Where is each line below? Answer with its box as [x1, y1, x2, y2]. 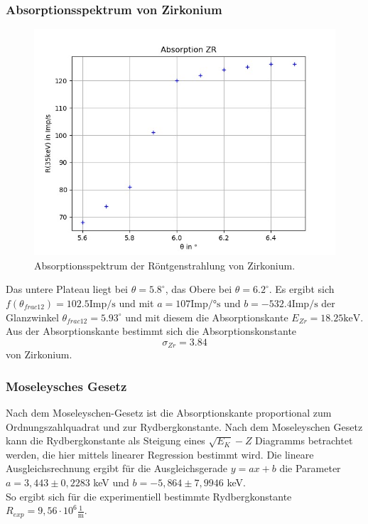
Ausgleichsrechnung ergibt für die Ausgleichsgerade [6, 461, 227, 476]
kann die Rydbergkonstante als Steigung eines [6, 433, 205, 448]
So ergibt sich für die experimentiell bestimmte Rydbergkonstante [6, 488, 292, 503]
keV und [93, 475, 129, 490]
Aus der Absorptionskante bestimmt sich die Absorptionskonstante [6, 324, 297, 338]
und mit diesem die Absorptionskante [125, 309, 288, 324]
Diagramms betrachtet [255, 433, 353, 448]
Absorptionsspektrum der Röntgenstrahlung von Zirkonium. [34, 257, 296, 272]
